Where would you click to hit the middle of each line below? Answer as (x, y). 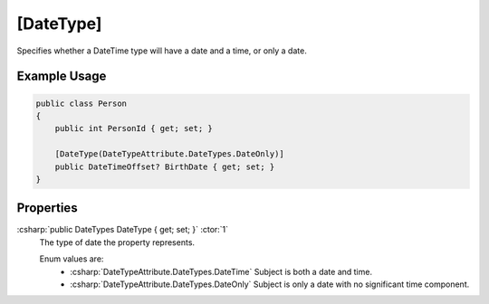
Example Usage (62, 76)
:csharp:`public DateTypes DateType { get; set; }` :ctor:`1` (123, 230)
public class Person (81, 103)
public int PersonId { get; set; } (134, 128)
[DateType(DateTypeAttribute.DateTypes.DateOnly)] (169, 154)
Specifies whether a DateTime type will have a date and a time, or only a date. (162, 51)
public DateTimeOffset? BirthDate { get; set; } (165, 166)
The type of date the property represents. (117, 242)
